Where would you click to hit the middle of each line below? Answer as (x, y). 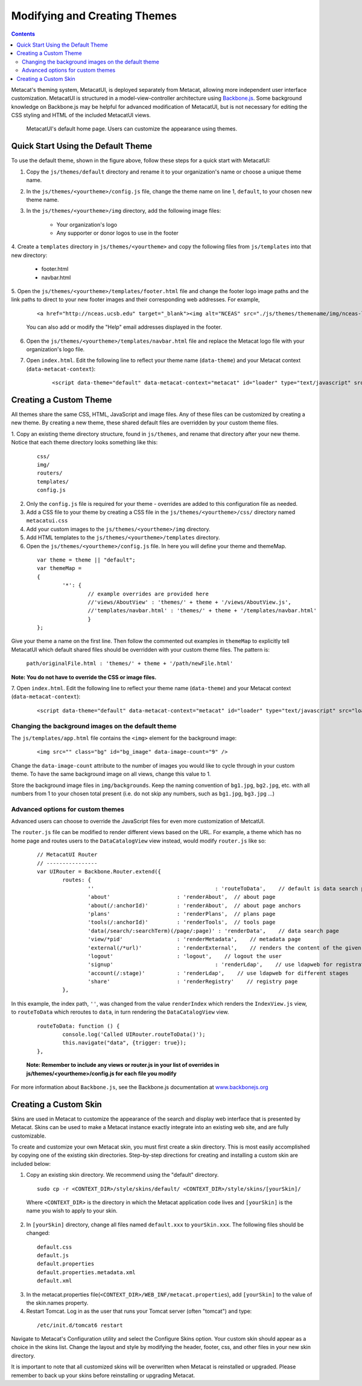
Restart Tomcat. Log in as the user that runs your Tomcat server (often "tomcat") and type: (139, 1311)
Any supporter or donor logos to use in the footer (118, 233)
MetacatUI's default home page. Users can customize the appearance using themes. (132, 129)
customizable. (29, 1136)
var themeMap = (59, 568)
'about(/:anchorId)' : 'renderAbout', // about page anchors (194, 905)
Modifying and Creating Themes (94, 16)
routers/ (50, 473)
